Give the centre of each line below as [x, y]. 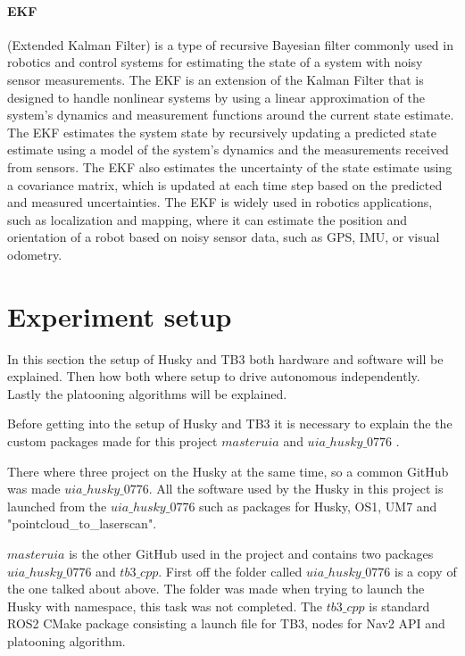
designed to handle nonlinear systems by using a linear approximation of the [216, 97]
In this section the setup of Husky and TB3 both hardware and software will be [225, 358]
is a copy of [426, 571]
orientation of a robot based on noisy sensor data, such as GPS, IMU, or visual [224, 237]
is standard [399, 606]
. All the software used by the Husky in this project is [296, 489]
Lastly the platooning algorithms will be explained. [147, 393]
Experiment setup [120, 316]
